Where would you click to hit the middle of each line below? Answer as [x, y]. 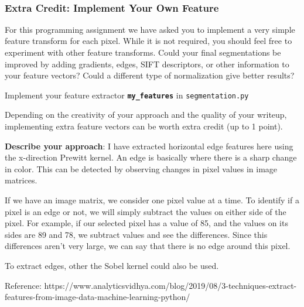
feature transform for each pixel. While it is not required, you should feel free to [148, 41]
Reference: [23, 285]
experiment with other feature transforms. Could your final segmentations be [143, 52]
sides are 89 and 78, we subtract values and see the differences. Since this [136, 234]
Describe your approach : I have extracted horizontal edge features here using [149, 146]
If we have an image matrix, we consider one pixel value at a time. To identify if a [152, 200]
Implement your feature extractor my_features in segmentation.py [127, 95]
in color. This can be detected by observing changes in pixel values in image [141, 168]
